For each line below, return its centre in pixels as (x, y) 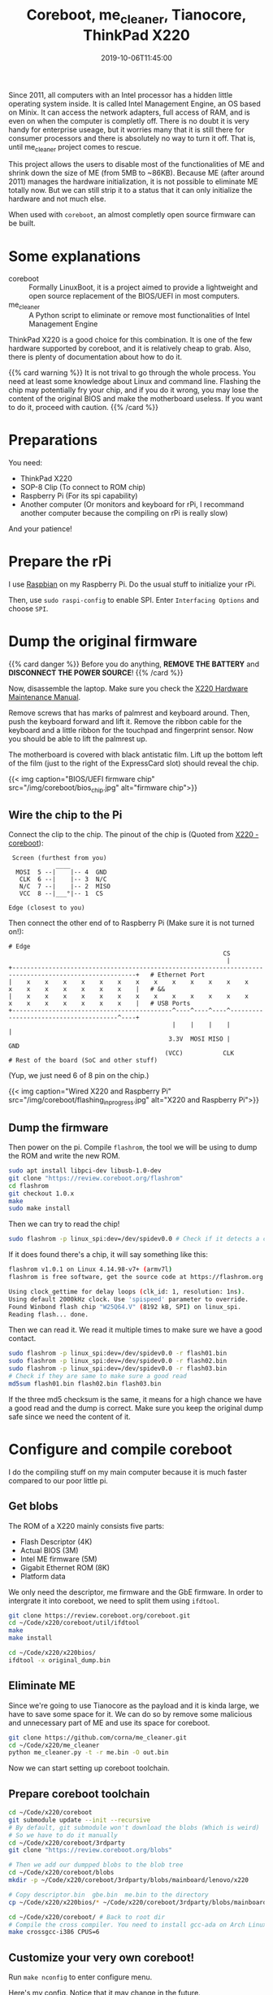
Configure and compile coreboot (121, 1449)
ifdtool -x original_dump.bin (60, 1660)
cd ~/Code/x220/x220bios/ (52, 1653)
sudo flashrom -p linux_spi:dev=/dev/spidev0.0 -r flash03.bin (118, 1369)
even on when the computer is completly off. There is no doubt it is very (129, 120)
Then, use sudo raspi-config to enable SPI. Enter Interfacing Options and (134, 600)
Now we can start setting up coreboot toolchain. (89, 1768)
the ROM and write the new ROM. (64, 1156)
